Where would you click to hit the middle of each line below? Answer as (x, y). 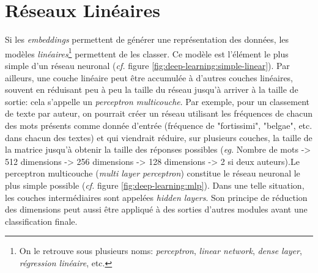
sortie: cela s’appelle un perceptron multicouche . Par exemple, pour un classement (157, 101)
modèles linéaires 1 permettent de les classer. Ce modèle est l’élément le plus (147, 53)
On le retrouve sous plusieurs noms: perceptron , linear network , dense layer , (161, 251)
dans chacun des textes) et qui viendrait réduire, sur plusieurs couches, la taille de (159, 137)
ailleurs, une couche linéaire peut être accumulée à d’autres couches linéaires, (149, 77)
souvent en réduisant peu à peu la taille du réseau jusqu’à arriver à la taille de (152, 89)
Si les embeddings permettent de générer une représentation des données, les (147, 39)
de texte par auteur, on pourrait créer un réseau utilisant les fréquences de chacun (159, 113)
